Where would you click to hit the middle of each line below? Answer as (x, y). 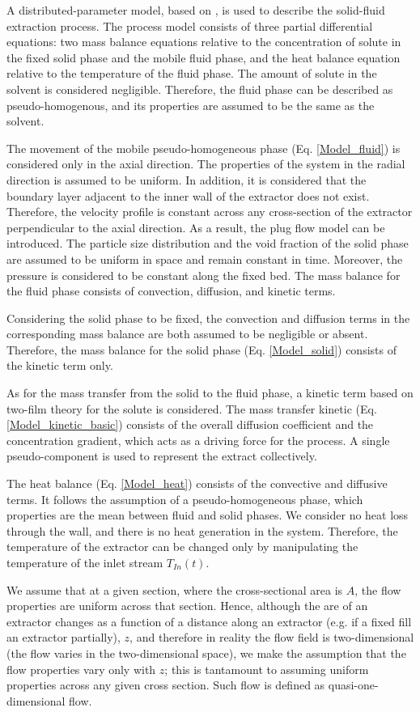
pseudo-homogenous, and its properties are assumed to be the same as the (191, 105)
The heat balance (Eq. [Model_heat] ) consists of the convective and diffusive (197, 483)
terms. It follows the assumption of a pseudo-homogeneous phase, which (185, 499)
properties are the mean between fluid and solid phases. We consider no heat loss (208, 515)
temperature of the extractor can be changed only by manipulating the (182, 547)
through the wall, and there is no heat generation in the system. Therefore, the (202, 530)
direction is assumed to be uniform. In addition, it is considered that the (187, 179)
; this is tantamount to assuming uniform (267, 669)
